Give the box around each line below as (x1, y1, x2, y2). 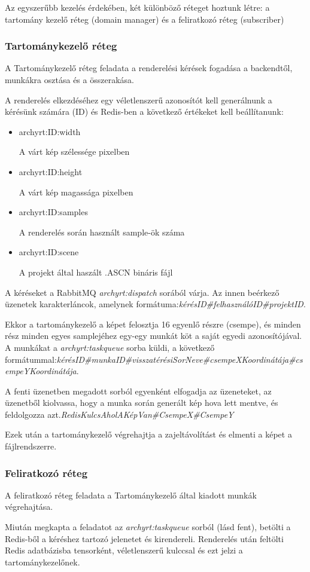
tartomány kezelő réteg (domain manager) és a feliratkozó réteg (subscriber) (5, 13, 284, 25)
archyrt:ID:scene (19, 246, 79, 258)
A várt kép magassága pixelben (19, 185, 133, 198)
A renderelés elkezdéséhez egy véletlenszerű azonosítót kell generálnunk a (5, 93, 272, 106)
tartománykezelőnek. (5, 555, 80, 568)
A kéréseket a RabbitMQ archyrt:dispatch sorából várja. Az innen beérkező (5, 286, 279, 298)
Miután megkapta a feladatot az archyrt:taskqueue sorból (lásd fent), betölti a (5, 521, 291, 533)
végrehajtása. (5, 500, 53, 513)
